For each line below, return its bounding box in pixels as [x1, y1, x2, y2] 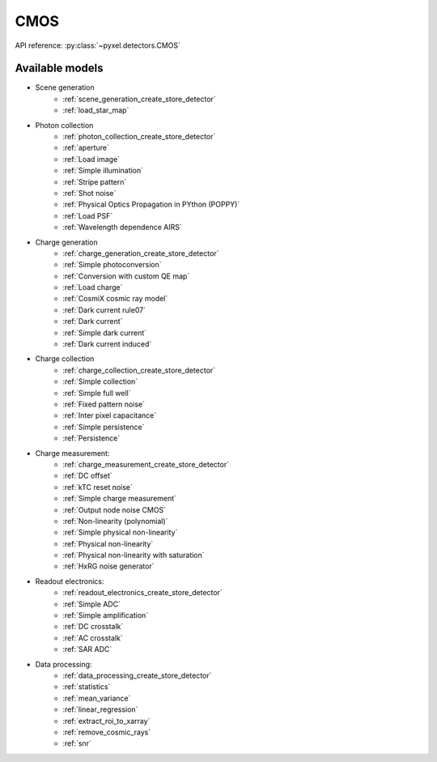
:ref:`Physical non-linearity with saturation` [62, 551, 206, 560]
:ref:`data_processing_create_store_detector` [62, 670, 212, 680]
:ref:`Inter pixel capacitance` [62, 411, 157, 420]
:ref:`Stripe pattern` [62, 177, 127, 186]
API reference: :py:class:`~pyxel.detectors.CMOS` [15, 40, 181, 50]
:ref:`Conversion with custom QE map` [62, 271, 190, 281]
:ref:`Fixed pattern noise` [62, 399, 146, 409]
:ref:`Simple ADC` [62, 599, 121, 609]
